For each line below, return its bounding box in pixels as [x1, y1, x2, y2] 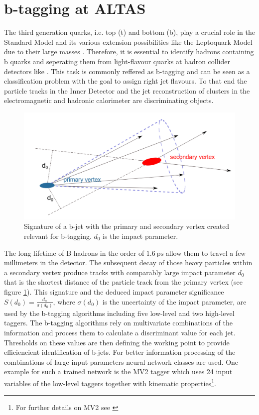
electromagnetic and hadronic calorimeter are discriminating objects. [4, 95, 214, 105]
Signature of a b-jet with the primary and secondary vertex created [24, 221, 230, 231]
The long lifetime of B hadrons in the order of [4, 247, 144, 258]
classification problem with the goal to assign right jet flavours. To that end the [4, 76, 247, 86]
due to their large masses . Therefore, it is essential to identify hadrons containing [4, 46, 254, 57]
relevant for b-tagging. [24, 230, 92, 241]
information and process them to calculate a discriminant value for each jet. [4, 327, 236, 338]
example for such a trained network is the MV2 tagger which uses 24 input [4, 366, 233, 377]
